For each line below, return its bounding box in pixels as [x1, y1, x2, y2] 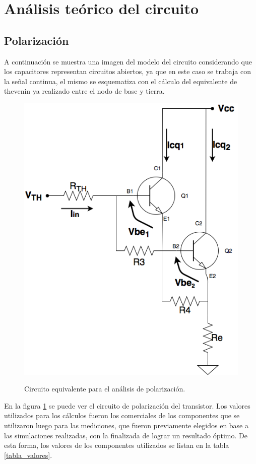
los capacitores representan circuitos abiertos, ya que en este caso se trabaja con [4, 66, 251, 77]
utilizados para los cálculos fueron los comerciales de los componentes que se [4, 410, 240, 421]
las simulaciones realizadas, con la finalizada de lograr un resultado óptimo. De [4, 430, 247, 440]
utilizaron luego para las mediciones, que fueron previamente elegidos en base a [4, 420, 248, 430]
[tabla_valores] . [4, 449, 52, 460]
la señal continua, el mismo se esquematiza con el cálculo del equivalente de [4, 76, 237, 86]
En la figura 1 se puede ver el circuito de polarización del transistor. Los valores [4, 400, 250, 411]
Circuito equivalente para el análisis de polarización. [24, 383, 185, 394]
